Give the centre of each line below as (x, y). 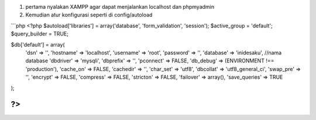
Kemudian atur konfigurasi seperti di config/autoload (89, 15)
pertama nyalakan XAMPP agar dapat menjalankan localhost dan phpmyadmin (120, 7)
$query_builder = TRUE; (39, 34)
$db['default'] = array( (38, 44)
